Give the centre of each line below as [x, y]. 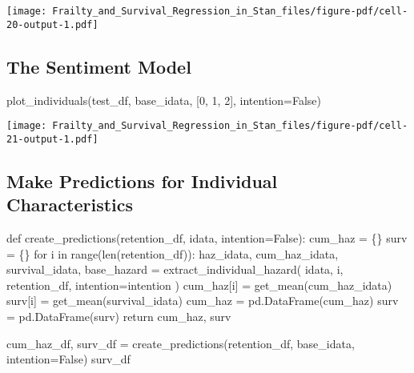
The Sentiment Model [99, 66]
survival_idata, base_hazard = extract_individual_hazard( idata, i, [175, 269]
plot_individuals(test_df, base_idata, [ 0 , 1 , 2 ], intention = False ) [164, 100]
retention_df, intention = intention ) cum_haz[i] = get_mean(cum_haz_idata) [199, 285]
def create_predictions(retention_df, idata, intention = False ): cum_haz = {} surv [207, 238]
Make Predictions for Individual [142, 180]
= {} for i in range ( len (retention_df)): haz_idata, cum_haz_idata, [173, 253]
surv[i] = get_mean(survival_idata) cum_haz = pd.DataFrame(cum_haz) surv [203, 301]
